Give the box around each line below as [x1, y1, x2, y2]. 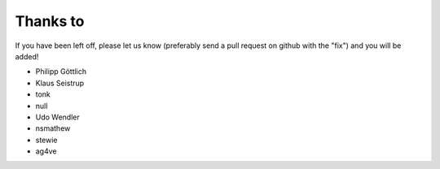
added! [15, 51, 39, 61]
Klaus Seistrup [35, 78, 85, 88]
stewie [35, 135, 58, 145]
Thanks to [15, 12, 85, 30]
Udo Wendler [35, 112, 81, 122]
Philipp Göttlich [35, 67, 87, 76]
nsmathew [35, 123, 71, 133]
